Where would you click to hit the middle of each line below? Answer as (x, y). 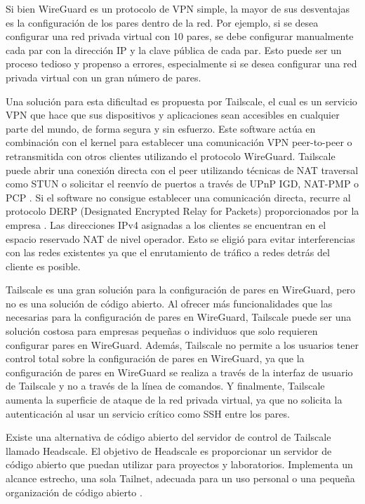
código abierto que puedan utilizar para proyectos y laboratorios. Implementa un (179, 464)
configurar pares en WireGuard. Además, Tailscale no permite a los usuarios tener (182, 344)
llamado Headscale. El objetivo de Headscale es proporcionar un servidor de (169, 450)
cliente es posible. (43, 266)
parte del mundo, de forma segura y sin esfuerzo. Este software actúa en (161, 128)
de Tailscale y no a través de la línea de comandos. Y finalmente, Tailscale (165, 386)
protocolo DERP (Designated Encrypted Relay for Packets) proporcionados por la (182, 211)
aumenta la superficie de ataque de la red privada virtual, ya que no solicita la (174, 400)
